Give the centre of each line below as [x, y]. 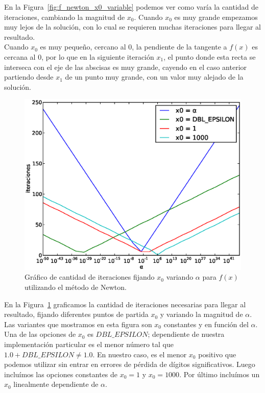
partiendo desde [29, 77]
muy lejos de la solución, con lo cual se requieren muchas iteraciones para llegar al [132, 27]
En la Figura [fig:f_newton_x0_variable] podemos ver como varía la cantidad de [131, 7]
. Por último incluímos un [220, 374]
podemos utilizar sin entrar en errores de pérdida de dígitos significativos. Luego [130, 364]
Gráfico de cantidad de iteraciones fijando [90, 277]
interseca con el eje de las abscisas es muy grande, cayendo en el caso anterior [126, 67]
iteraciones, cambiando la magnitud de [65, 17]
